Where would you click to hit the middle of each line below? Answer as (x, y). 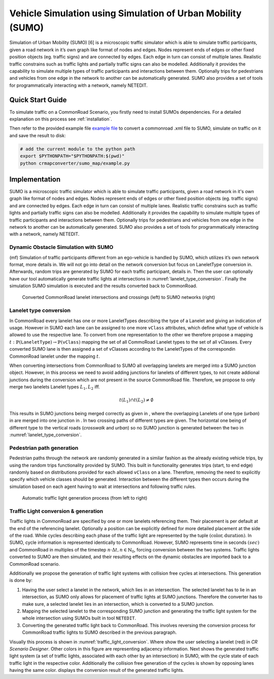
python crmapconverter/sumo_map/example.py (75, 163)
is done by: (21, 580)
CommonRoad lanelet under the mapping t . (55, 356)
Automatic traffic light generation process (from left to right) (85, 498)
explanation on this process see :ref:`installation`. (61, 119)
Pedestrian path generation (44, 448)
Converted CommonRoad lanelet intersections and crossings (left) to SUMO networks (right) (119, 297)
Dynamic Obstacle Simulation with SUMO (61, 248)
